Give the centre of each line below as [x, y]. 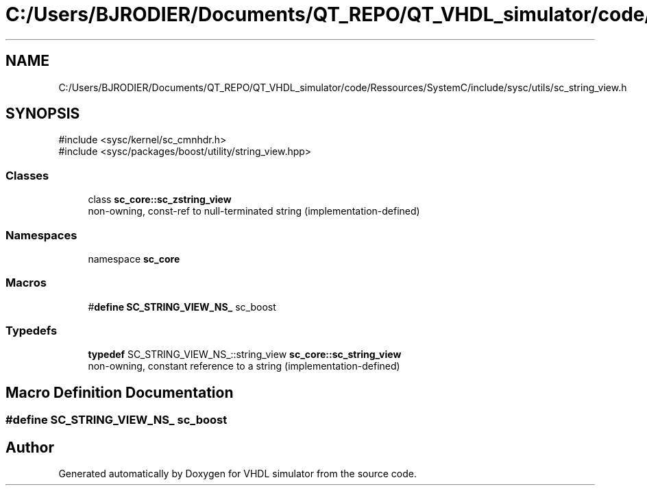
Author [30, 447]
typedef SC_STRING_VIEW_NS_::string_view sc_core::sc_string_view [245, 355]
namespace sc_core [134, 259]
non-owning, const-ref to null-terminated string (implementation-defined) [254, 211]
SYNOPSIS [43, 114]
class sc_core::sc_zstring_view [160, 200]
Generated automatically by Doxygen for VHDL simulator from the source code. [238, 474]
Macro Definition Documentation [120, 392]
